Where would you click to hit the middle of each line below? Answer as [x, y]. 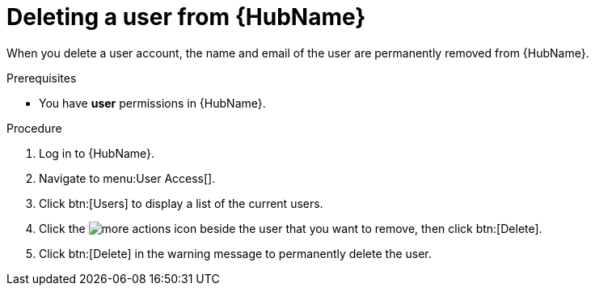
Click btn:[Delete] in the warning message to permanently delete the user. [235, 253]
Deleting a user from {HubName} [186, 17]
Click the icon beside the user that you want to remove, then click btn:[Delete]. [291, 228]
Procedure [34, 128]
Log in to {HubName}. [97, 153]
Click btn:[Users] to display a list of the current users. [181, 203]
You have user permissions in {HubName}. [152, 103]
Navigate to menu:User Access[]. [127, 178]
